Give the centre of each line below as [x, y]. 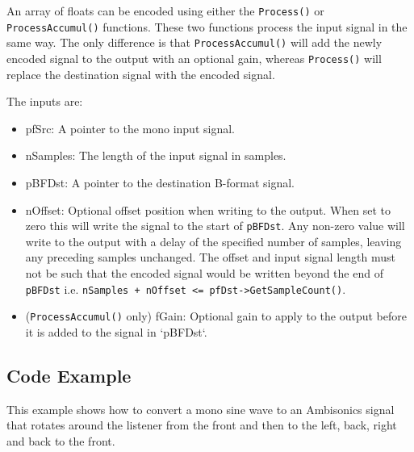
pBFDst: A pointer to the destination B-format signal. [160, 182]
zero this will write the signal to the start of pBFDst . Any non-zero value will [215, 226]
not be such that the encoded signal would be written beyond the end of [204, 273]
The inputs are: [45, 101]
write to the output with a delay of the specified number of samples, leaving [213, 241]
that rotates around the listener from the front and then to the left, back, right [202, 425]
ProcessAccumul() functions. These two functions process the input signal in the [207, 26]
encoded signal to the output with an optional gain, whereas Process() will [194, 58]
